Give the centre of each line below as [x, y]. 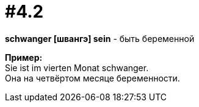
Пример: [24, 57]
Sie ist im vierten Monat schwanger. [77, 67]
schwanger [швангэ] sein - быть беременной [100, 38]
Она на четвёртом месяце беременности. [92, 78]
